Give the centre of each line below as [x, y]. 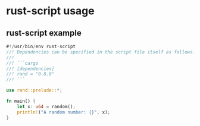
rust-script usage [50, 11]
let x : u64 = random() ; [46, 106]
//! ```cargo [22, 63]
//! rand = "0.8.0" [30, 74]
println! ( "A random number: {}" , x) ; [64, 112]
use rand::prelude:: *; [34, 90]
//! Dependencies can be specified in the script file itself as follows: [101, 52]
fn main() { [21, 101]
